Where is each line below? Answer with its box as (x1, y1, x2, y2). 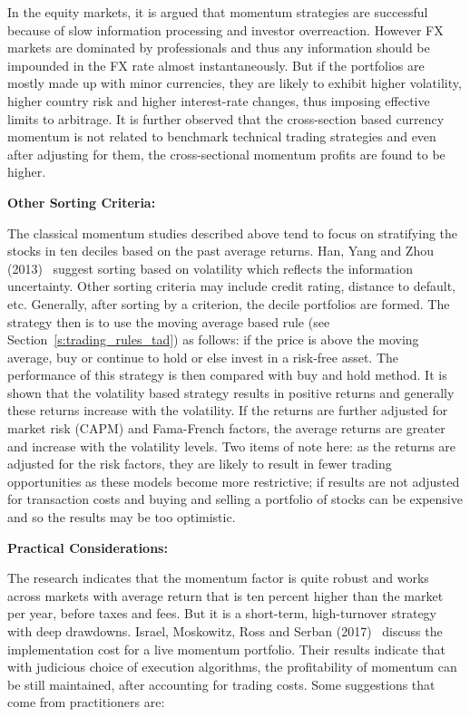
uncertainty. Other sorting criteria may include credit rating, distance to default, (7, 276, 455, 296)
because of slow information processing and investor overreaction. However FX (7, 20, 444, 39)
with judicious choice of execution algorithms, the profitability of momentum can (7, 657, 457, 676)
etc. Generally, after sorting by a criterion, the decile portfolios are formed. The (7, 294, 450, 313)
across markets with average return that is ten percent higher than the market (7, 586, 444, 605)
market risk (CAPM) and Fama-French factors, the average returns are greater (7, 419, 446, 438)
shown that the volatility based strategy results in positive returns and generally (7, 383, 455, 402)
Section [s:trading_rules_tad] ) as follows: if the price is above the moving (7, 330, 419, 349)
